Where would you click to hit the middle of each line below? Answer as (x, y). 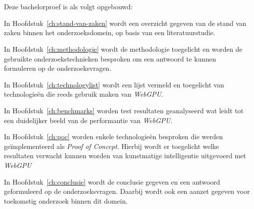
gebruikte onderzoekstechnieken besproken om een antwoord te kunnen (110, 58)
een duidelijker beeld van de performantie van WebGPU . (88, 120)
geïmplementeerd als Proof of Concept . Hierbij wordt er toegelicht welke (112, 146)
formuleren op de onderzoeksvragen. (58, 68)
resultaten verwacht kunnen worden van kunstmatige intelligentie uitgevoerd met (125, 156)
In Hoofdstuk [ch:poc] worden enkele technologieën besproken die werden (114, 136)
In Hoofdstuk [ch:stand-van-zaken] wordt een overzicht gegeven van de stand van (125, 23)
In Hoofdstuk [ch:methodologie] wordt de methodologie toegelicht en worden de (123, 49)
